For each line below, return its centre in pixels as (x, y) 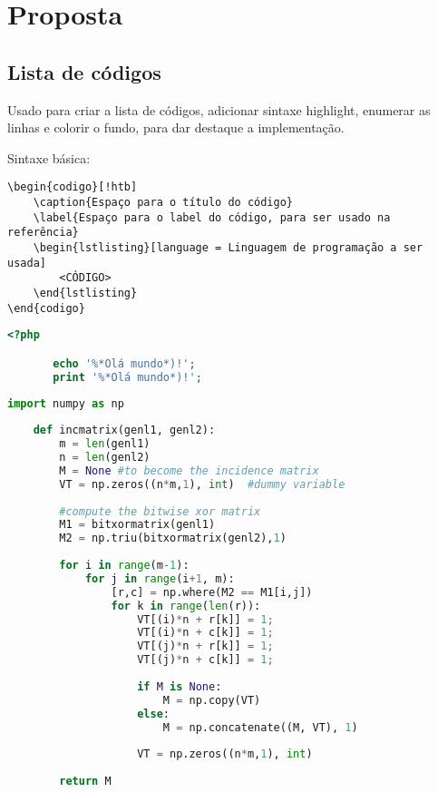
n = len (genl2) (105, 458)
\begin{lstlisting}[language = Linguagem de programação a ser (228, 247)
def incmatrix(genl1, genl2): (124, 430)
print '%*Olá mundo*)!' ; (127, 377)
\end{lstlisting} (85, 293)
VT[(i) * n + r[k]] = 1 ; (205, 619)
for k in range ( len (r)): (186, 606)
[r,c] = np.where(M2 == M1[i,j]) (212, 592)
